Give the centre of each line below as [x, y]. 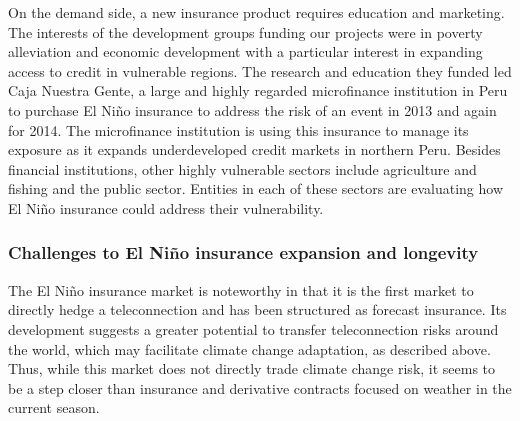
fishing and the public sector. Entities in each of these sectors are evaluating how [256, 188]
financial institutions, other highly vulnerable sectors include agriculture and [242, 168]
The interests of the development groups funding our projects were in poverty [245, 31]
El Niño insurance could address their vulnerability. [166, 207]
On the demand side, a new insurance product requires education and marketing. [256, 12]
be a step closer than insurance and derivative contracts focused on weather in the [260, 387]
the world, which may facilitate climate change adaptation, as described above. [249, 348]
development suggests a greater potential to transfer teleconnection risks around [253, 328]
